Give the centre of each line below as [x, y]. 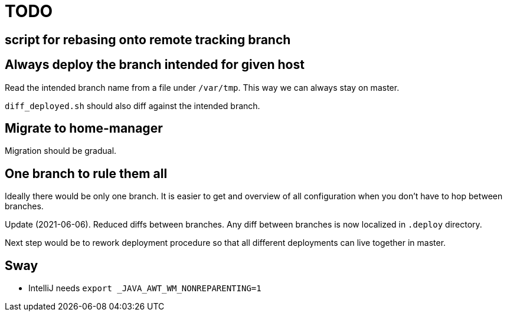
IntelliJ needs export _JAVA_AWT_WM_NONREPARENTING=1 [145, 288]
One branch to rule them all [86, 173]
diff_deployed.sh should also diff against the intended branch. [133, 106]
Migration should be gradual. [61, 151]
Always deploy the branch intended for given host [155, 65]
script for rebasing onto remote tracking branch [148, 39]
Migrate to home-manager [84, 129]
